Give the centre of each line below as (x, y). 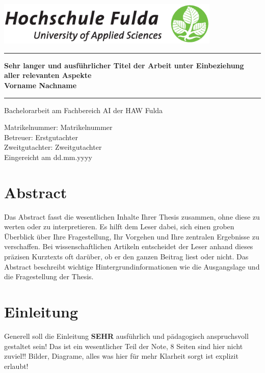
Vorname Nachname (41, 85)
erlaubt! (16, 366)
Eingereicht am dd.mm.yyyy (48, 157)
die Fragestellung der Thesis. (49, 276)
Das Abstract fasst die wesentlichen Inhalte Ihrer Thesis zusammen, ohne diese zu (132, 216)
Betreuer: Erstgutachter (41, 137)
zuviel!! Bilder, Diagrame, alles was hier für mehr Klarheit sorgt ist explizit (121, 356)
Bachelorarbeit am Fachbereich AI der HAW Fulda (84, 110)
